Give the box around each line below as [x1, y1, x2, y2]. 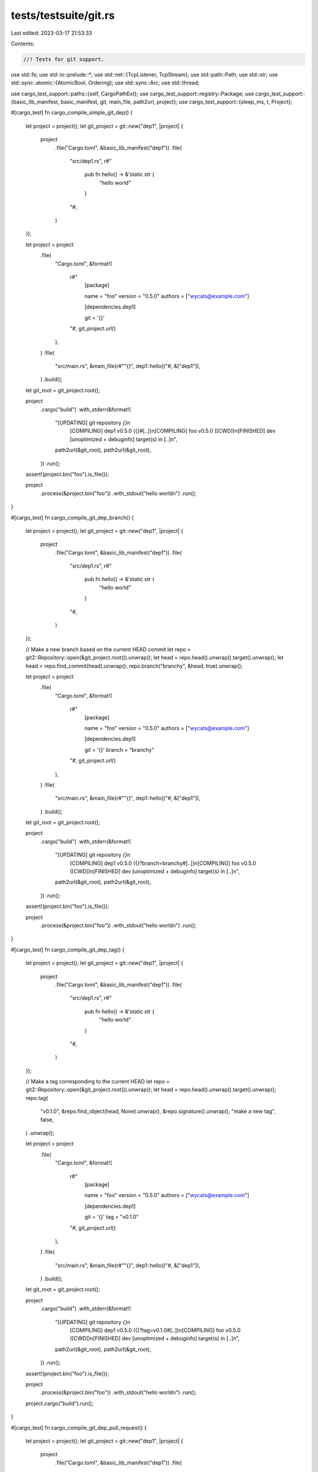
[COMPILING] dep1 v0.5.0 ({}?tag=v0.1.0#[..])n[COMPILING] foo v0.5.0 [69, 1327, 241, 1334]
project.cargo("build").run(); [25, 1400, 94, 1407]
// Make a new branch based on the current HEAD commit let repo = [25, 645, 191, 653]
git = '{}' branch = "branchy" [84, 746, 154, 753]
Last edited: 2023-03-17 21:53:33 [11, 29, 92, 37]
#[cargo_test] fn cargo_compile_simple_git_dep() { [11, 109, 133, 116]
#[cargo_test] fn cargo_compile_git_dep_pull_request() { [11, 1424, 147, 1431]
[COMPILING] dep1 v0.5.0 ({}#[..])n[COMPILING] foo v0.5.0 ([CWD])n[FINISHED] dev [69, 427, 276, 435]
